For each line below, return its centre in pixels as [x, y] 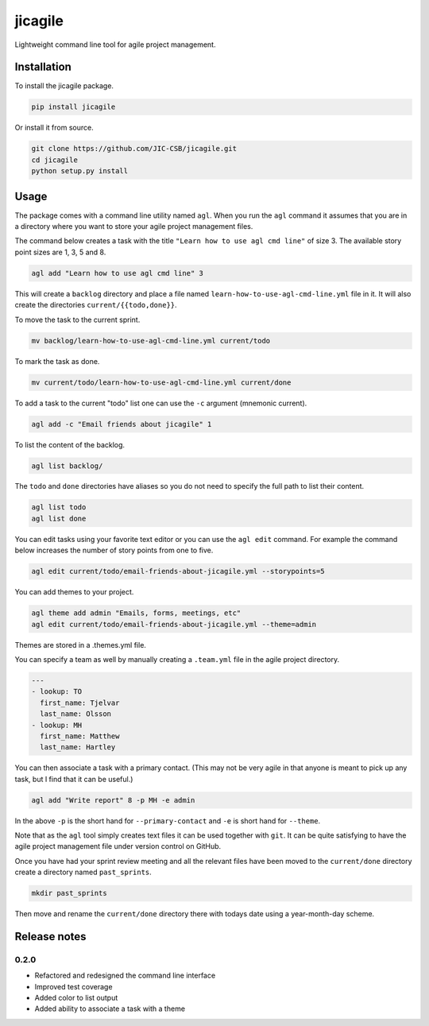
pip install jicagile [73, 107]
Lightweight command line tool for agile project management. [115, 45]
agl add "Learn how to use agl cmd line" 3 [118, 273]
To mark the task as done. [57, 361]
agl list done [59, 518]
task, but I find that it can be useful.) [74, 779]
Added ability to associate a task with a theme [110, 1009]
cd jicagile [55, 160]
